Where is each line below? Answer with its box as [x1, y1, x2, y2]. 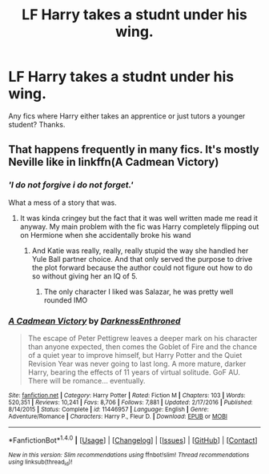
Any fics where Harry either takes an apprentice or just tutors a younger [8, 110, 246, 121]
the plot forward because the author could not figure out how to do [31, 263, 253, 272]
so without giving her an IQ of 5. [31, 271, 138, 281]
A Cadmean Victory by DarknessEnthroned [8, 315, 181, 326]
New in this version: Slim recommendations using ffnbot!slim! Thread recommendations [8, 451, 250, 459]
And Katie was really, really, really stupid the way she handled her [31, 246, 249, 255]
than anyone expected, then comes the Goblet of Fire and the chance [27, 342, 258, 351]
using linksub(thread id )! [8, 458, 73, 467]
